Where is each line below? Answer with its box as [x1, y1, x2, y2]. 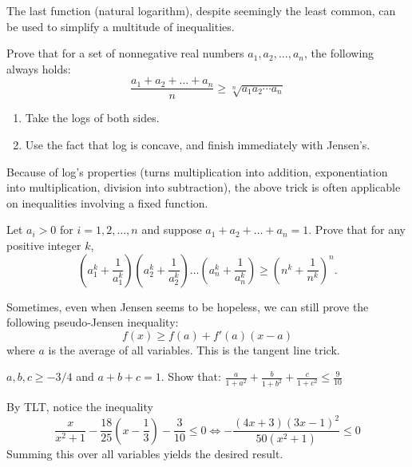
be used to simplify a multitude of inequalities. [6, 18, 235, 34]
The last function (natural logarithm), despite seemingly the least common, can [6, 2, 396, 18]
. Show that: [160, 368, 221, 385]
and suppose [141, 221, 202, 238]
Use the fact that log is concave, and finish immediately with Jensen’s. [25, 137, 370, 153]
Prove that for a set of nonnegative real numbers [6, 45, 244, 61]
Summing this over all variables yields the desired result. [6, 445, 283, 462]
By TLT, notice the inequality [6, 398, 153, 415]
